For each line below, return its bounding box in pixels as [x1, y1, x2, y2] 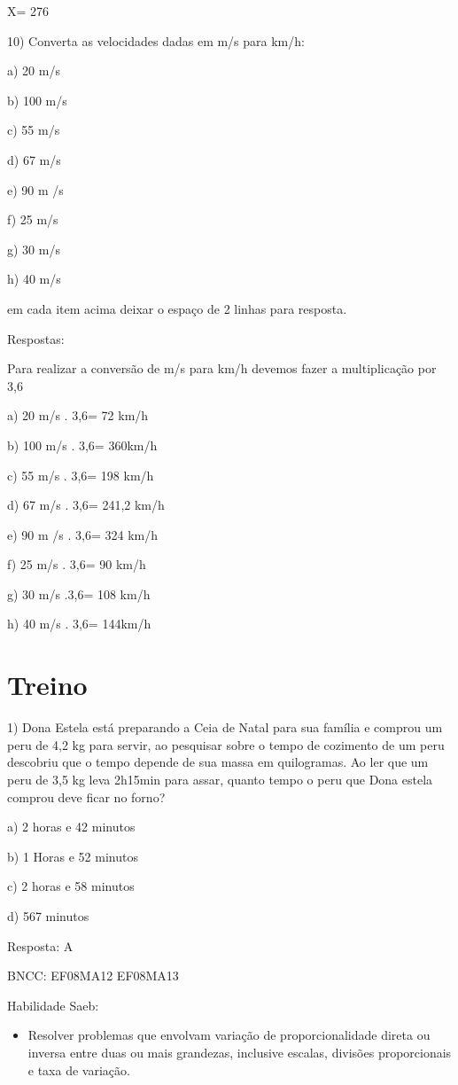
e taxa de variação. [27, 1060, 130, 1079]
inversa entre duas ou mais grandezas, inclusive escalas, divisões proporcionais [27, 1042, 452, 1061]
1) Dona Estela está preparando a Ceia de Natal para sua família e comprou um [7, 718, 443, 737]
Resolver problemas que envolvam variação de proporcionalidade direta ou [27, 1026, 431, 1044]
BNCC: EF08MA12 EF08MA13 [7, 966, 179, 985]
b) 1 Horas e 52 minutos [7, 847, 138, 865]
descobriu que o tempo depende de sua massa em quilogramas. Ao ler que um [7, 753, 429, 771]
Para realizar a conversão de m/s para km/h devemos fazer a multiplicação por [7, 359, 437, 378]
